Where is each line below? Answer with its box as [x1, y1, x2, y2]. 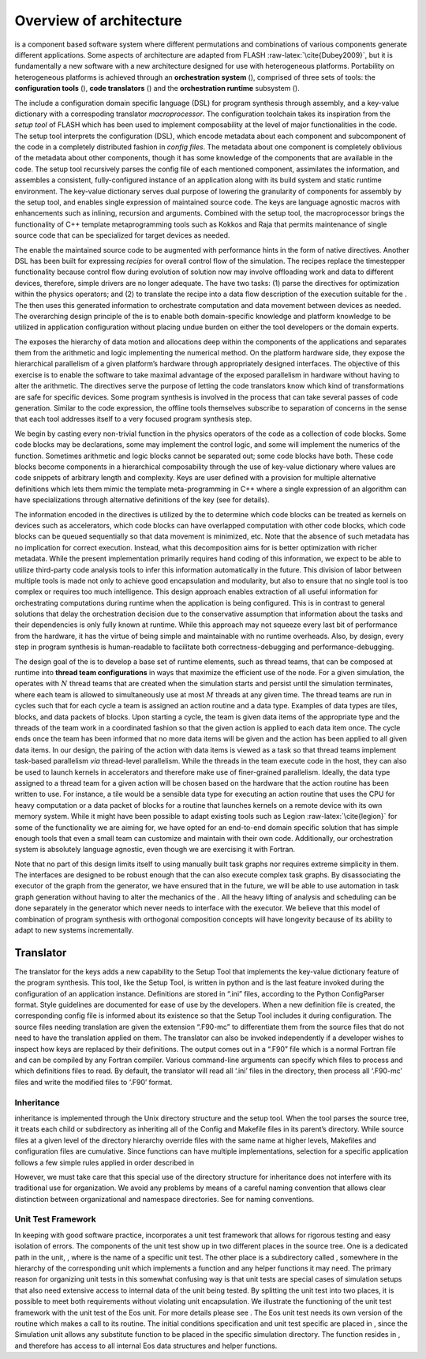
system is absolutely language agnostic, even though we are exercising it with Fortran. [14, 845, 296, 854]
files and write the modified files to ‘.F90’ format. [14, 1077, 173, 1087]
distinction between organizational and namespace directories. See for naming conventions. [14, 1194, 315, 1203]
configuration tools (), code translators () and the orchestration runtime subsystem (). [14, 84, 300, 93]
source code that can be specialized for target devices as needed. [14, 231, 230, 240]
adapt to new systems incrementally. [14, 925, 134, 935]
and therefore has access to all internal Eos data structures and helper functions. [14, 1341, 278, 1350]
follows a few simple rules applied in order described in [14, 1158, 195, 1167]
